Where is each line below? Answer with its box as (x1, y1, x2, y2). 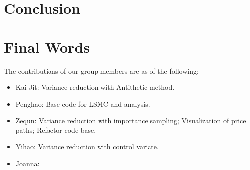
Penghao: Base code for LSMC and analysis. (15, 98, 150, 109)
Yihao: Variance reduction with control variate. (15, 141, 159, 152)
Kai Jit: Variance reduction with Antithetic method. (15, 82, 175, 92)
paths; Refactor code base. (15, 125, 96, 135)
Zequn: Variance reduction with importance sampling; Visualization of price (15, 115, 246, 126)
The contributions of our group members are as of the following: (4, 65, 199, 76)
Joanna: (15, 158, 40, 169)
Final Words (4, 37, 90, 57)
